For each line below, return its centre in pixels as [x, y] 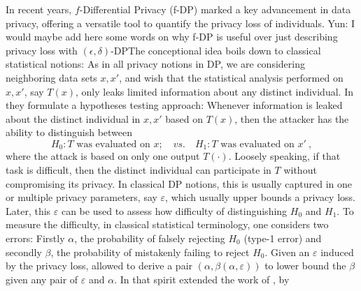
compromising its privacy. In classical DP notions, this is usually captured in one [179, 183]
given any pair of [42, 279]
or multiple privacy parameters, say [82, 197]
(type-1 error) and [283, 238]
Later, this [28, 210]
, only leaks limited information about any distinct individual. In [214, 91]
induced [337, 252]
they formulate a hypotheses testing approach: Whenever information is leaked [174, 105]
